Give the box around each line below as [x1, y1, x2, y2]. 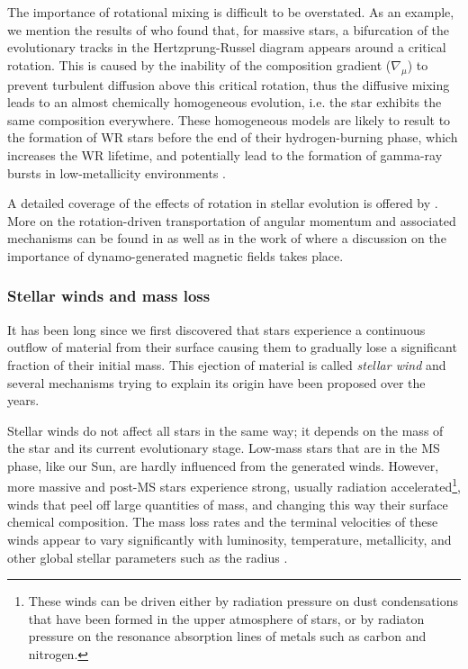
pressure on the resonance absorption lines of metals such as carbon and [28, 627, 427, 646]
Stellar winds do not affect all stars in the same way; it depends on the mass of [7, 420, 444, 439]
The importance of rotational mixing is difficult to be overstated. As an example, [7, 3, 454, 21]
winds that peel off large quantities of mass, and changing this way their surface [7, 494, 448, 513]
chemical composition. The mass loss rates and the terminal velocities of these [7, 512, 438, 531]
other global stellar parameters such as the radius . [7, 547, 288, 566]
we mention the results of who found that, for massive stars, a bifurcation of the [7, 20, 450, 39]
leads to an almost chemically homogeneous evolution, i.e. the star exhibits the [7, 93, 442, 112]
